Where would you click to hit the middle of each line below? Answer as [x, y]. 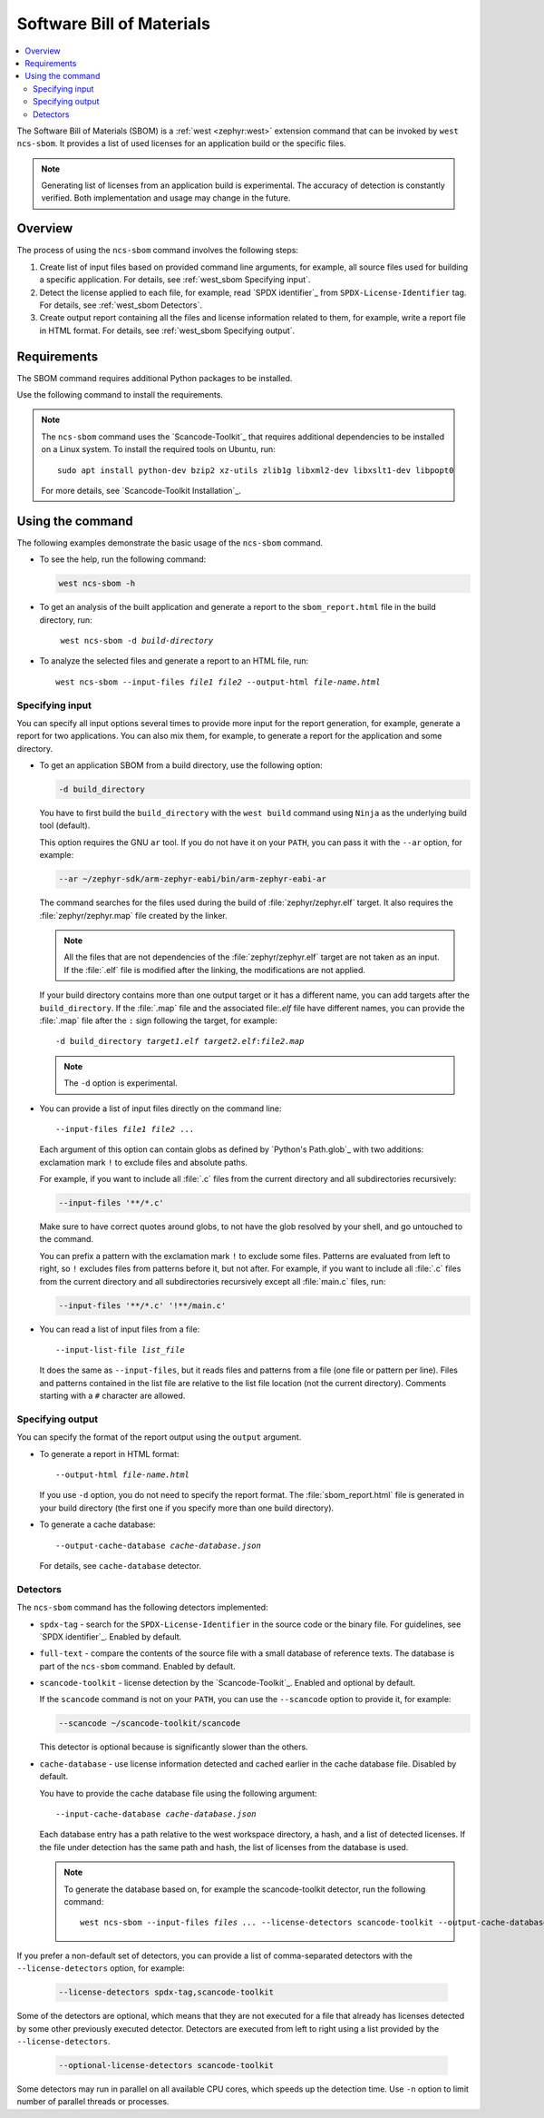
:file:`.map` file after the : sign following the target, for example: [158, 1020]
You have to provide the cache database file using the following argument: [178, 1793]
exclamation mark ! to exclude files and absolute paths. [144, 1162]
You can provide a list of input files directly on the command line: [160, 1108]
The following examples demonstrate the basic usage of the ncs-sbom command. [170, 542]
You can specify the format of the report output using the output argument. [159, 1437]
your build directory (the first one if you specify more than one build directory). [187, 1508]
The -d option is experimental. [121, 1083]
